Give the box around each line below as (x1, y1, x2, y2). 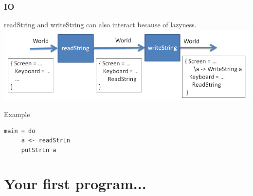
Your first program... (4, 173, 146, 193)
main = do (4, 127, 36, 135)
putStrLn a (21, 147, 56, 154)
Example (4, 109, 30, 119)
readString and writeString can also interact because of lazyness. (4, 20, 197, 30)
